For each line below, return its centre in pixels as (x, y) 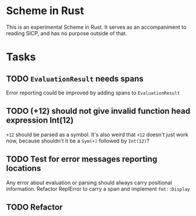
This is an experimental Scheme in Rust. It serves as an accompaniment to (96, 27)
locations (24, 168)
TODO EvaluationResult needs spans (75, 78)
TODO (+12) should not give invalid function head (98, 111)
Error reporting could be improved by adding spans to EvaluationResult (93, 93)
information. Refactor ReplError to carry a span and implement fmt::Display (98, 188)
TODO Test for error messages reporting (82, 159)
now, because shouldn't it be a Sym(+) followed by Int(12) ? (78, 141)
